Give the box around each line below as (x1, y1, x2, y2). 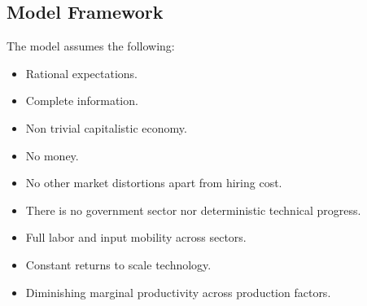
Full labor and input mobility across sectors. (25, 229, 247, 246)
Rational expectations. (25, 64, 138, 81)
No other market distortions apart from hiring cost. (25, 174, 282, 191)
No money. (25, 146, 79, 164)
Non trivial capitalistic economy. (25, 119, 187, 136)
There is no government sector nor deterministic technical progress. (25, 201, 361, 218)
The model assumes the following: (7, 37, 175, 55)
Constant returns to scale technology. (25, 256, 212, 273)
